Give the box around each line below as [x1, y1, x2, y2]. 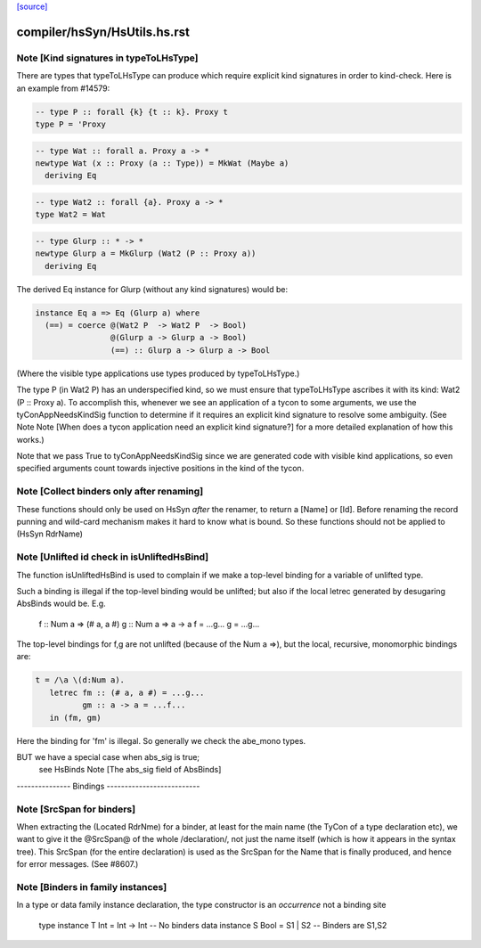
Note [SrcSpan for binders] [16, 803, 136, 815]
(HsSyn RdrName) [16, 528, 84, 539]
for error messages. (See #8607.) [16, 859, 139, 870]
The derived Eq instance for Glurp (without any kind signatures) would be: [16, 283, 289, 294]
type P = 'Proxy [35, 118, 107, 129]
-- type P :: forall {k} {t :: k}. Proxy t [35, 107, 229, 117]
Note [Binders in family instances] [16, 880, 167, 893]
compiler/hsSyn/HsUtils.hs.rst [16, 24, 191, 39]
